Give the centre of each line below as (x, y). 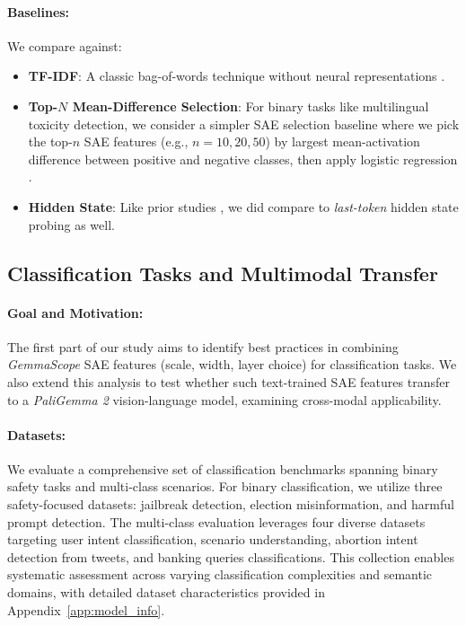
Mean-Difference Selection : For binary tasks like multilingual (251, 106)
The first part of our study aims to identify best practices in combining (203, 346)
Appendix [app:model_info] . (86, 609)
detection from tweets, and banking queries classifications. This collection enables (231, 556)
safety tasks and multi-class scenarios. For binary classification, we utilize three (225, 486)
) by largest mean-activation (343, 141)
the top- (50, 141)
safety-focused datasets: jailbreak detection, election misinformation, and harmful (231, 504)
